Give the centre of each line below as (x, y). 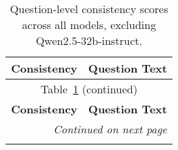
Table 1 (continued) (89, 89)
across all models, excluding (89, 25)
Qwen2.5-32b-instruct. (89, 40)
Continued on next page (110, 129)
